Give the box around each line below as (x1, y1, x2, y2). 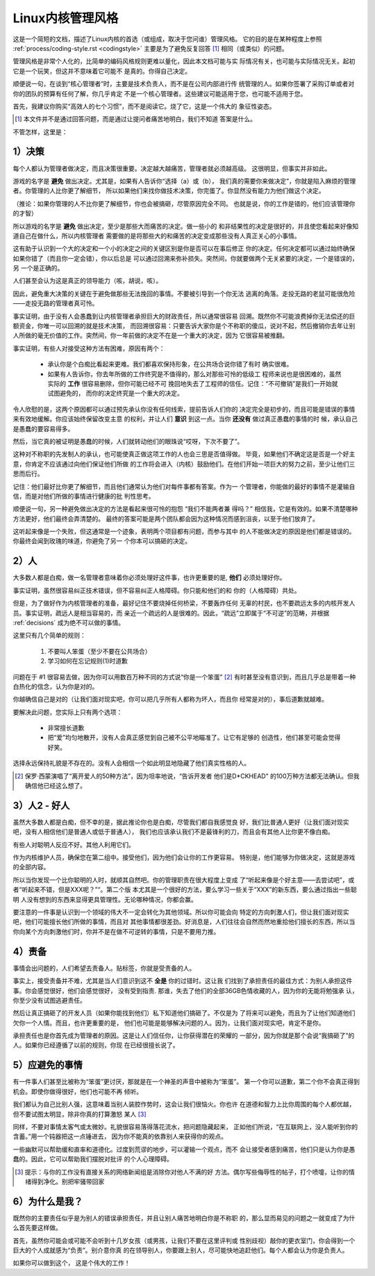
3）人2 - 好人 (12, 800, 70, 811)
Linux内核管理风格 (12, 10, 119, 26)
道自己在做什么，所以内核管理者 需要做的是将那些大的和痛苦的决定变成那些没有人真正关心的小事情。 (12, 232, 301, 240)
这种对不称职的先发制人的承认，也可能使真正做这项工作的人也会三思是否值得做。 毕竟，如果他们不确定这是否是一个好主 (12, 450, 356, 458)
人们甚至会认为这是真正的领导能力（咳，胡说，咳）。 (12, 277, 162, 285)
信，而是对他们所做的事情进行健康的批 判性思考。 (12, 492, 155, 500)
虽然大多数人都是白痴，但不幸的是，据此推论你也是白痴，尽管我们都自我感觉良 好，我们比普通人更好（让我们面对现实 (12, 818, 349, 826)
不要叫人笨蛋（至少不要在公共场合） (47, 647, 151, 655)
